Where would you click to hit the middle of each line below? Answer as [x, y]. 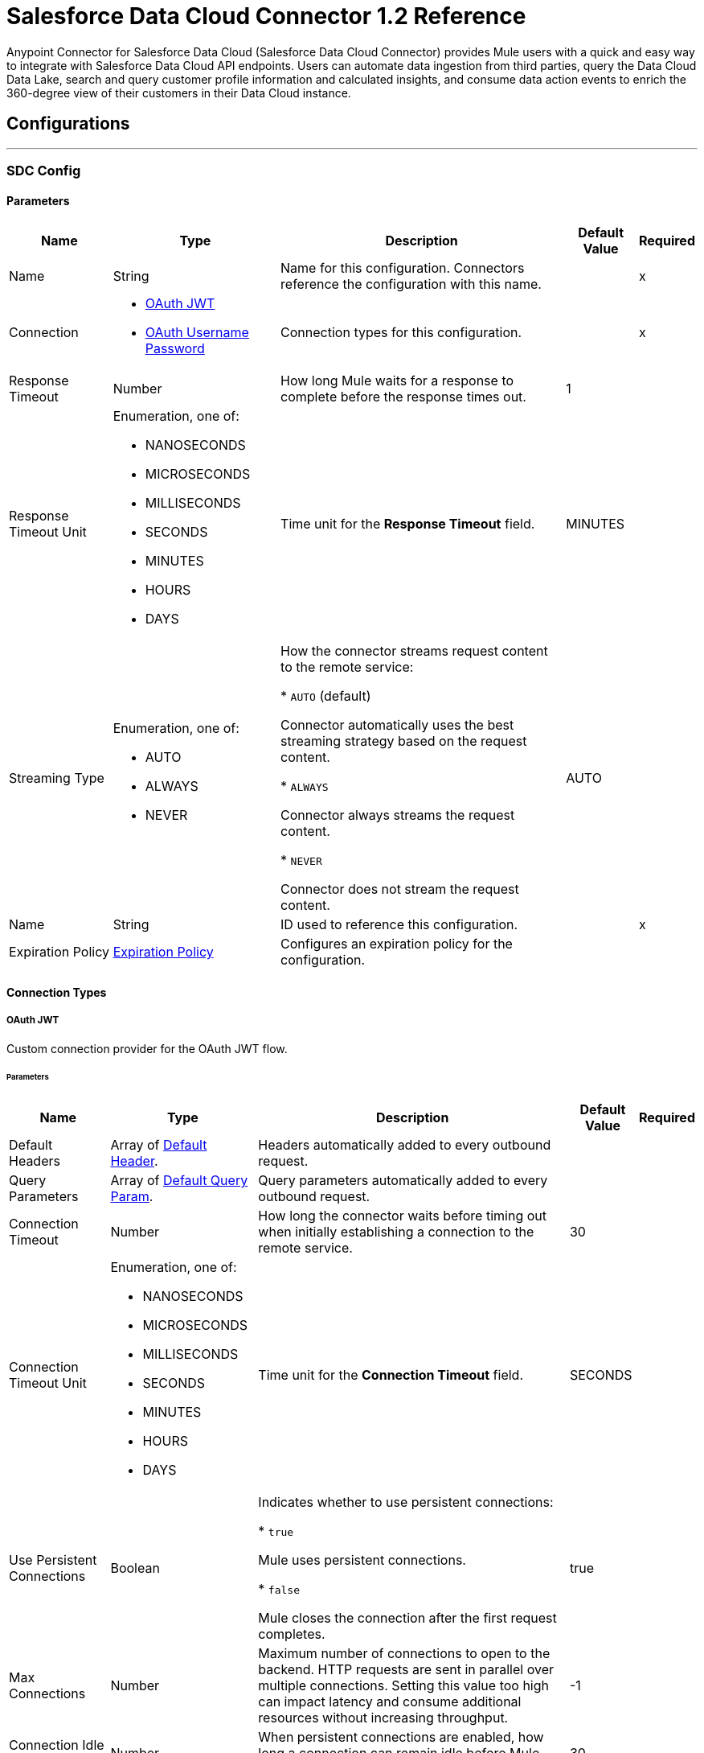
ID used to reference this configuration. [399, 925]
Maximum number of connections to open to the [404, 1654]
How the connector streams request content [414, 651]
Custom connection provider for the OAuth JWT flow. [147, 1048]
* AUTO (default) [326, 696]
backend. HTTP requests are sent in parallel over [406, 1670]
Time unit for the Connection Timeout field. [391, 1375]
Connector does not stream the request [400, 889]
